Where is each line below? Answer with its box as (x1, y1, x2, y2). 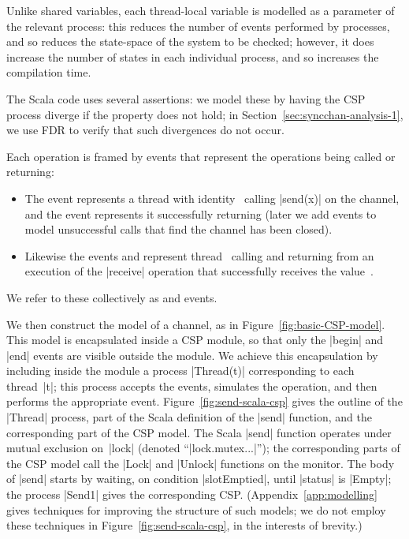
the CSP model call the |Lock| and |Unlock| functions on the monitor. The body (6, 455, 395, 471)
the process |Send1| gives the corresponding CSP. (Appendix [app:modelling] (6, 486, 377, 503)
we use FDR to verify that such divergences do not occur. (6, 122, 284, 138)
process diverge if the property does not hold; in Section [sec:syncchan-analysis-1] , (6, 106, 403, 122)
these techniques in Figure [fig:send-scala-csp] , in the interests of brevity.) (6, 517, 363, 533)
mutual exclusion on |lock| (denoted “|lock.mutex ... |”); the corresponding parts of (6, 440, 400, 456)
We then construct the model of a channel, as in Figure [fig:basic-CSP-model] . (6, 316, 385, 332)
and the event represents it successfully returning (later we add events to (24, 205, 377, 222)
